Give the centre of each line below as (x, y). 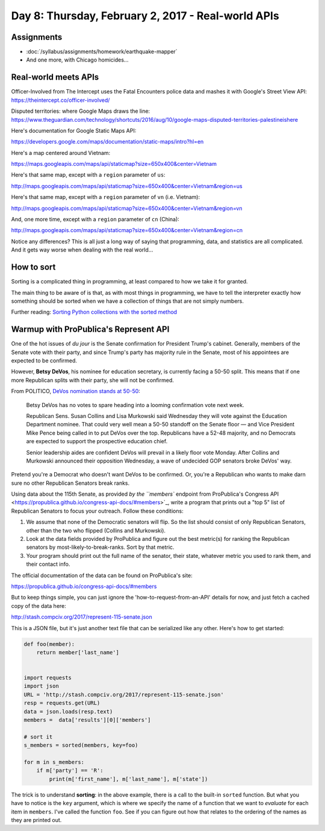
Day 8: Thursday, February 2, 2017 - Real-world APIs (145, 16)
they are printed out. (36, 820)
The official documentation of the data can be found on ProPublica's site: (102, 575)
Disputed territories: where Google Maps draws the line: (81, 111)
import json (42, 686)
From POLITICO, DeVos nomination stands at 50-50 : (76, 391)
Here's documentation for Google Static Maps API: (74, 130)
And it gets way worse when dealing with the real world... (82, 250)
